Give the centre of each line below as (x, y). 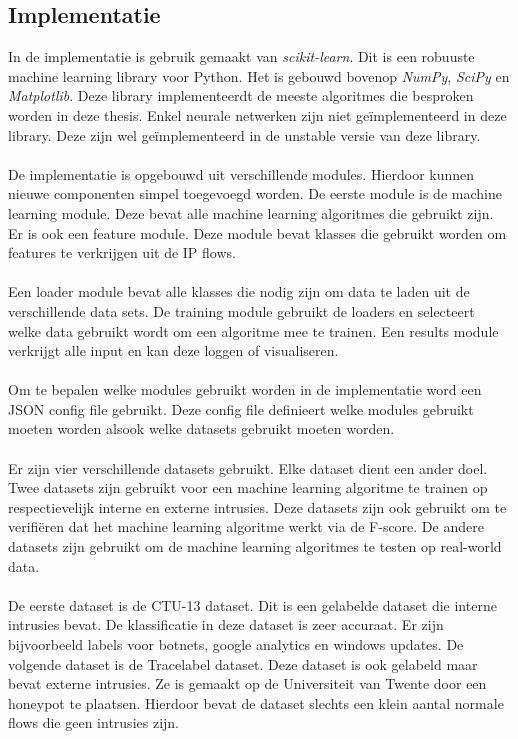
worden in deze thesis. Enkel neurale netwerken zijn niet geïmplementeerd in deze (257, 114)
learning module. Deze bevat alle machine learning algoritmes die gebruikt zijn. (251, 212)
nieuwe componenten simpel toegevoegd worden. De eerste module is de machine (255, 193)
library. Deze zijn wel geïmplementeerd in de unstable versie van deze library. (244, 134)
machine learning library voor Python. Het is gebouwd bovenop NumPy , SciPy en (259, 75)
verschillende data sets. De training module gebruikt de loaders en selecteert (241, 310)
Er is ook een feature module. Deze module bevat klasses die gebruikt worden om (257, 232)
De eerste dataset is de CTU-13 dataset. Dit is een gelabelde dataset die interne (252, 604)
